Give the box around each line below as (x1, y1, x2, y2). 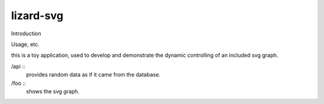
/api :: (11, 63, 25, 70)
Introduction (11, 30, 41, 37)
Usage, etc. (11, 41, 40, 48)
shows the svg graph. (26, 87, 80, 95)
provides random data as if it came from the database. (26, 71, 161, 78)
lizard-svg (11, 9, 64, 22)
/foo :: (11, 79, 26, 87)
